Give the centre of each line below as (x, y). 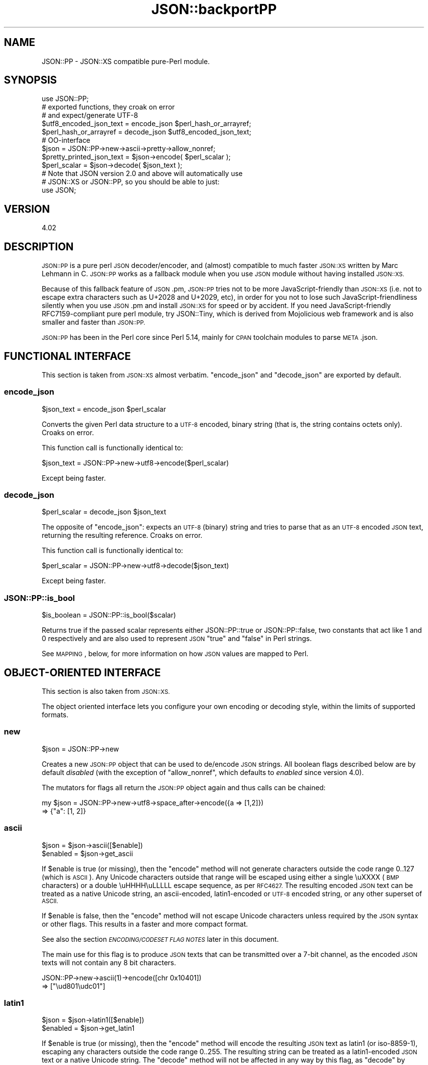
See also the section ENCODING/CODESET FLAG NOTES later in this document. (160, 939)
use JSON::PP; (65, 99)
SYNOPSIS (31, 80)
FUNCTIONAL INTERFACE (67, 356)
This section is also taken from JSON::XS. (106, 691)
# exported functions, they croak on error (108, 107)
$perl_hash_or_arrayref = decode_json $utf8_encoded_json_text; (147, 132)
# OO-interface (66, 140)
